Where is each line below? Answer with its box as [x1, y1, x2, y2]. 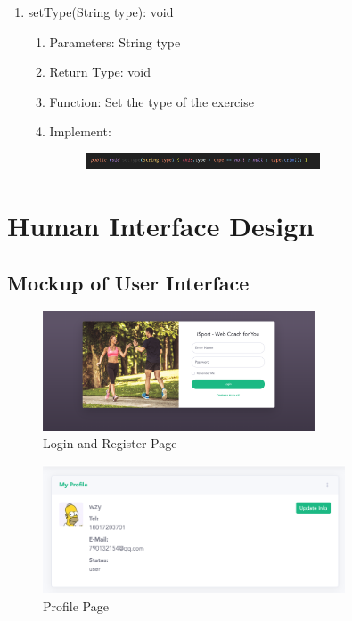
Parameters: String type [49, 32, 181, 51]
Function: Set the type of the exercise [49, 92, 254, 110]
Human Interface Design [7, 208, 315, 244]
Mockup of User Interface [7, 268, 250, 296]
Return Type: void [49, 62, 151, 81]
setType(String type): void [28, 3, 174, 20]
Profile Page [43, 596, 109, 615]
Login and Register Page [43, 434, 177, 453]
